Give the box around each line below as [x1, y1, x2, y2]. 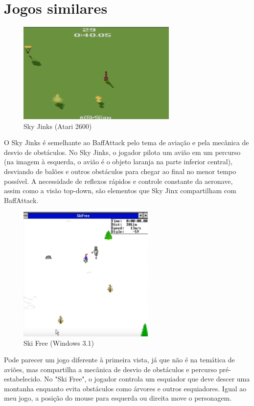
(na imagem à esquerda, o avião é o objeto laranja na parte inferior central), [4, 156, 232, 167]
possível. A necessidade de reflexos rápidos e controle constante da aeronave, [4, 176, 233, 186]
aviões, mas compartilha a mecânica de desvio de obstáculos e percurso [4, 364, 217, 374]
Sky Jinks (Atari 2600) [23, 121, 92, 131]
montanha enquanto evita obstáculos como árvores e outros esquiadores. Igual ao [4, 383, 247, 393]
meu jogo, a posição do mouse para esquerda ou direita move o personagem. [4, 393, 232, 403]
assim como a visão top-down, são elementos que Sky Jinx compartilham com [4, 185, 236, 196]
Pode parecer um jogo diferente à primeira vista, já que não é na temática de [4, 355, 235, 365]
